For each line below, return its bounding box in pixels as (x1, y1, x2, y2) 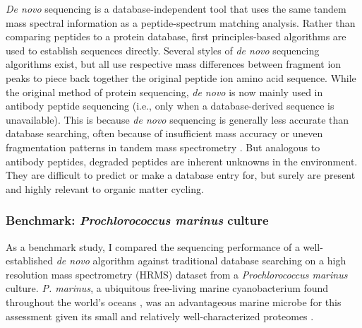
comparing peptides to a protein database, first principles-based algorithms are (6, 29, 346, 44)
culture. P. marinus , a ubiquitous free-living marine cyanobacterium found (6, 281, 329, 295)
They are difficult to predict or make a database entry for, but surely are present (6, 168, 356, 182)
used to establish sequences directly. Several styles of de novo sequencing (6, 42, 320, 57)
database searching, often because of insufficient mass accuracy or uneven (6, 126, 323, 141)
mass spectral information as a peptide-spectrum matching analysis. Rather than (6, 15, 356, 30)
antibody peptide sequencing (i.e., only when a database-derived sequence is (6, 98, 334, 113)
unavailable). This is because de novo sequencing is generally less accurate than (6, 112, 349, 127)
